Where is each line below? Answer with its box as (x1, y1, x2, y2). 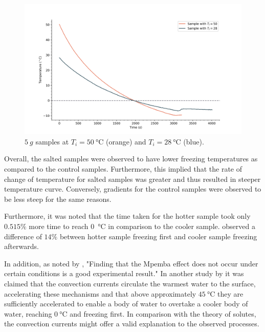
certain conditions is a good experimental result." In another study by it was (4, 268, 244, 279)
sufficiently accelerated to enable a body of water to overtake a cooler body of (4, 298, 248, 309)
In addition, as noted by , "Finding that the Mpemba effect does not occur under (4, 258, 258, 268)
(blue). (183, 136, 204, 147)
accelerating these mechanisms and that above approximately (4, 288, 196, 299)
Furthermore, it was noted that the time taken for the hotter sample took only (4, 211, 251, 221)
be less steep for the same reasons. (4, 193, 112, 204)
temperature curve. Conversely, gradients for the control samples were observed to (4, 183, 261, 194)
